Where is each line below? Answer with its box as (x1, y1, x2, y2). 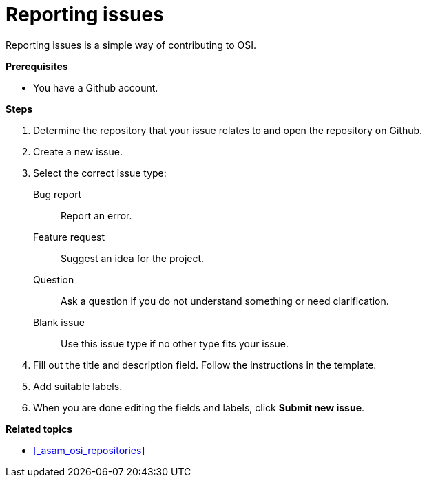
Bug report (33, 188, 82, 200)
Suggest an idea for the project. (61, 252, 205, 264)
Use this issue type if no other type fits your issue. (61, 337, 289, 350)
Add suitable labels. (33, 380, 123, 392)
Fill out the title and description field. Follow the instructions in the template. (33, 358, 377, 371)
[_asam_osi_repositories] (33, 444, 145, 456)
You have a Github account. (33, 81, 158, 94)
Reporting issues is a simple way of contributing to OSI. (6, 39, 257, 51)
